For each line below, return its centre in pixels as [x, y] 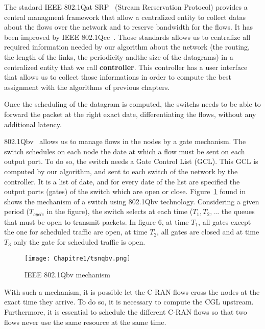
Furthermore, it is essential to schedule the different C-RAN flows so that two [126, 311]
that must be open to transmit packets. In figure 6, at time [97, 221]
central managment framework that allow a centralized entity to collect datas [125, 17]
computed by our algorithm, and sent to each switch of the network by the [121, 171]
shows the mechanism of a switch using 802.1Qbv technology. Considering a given [132, 201]
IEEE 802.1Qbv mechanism [67, 275]
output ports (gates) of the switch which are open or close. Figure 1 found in [125, 191]
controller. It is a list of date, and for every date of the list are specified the [122, 181]
